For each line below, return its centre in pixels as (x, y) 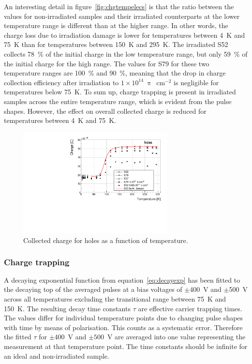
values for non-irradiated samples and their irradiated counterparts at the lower (122, 16)
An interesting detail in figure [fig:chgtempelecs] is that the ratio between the (119, 6)
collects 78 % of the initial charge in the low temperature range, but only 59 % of (126, 53)
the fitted (18, 337)
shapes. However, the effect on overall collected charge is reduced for (105, 111)
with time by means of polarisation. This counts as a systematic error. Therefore (123, 327)
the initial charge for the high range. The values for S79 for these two (107, 63)
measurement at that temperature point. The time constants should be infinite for (126, 346)
